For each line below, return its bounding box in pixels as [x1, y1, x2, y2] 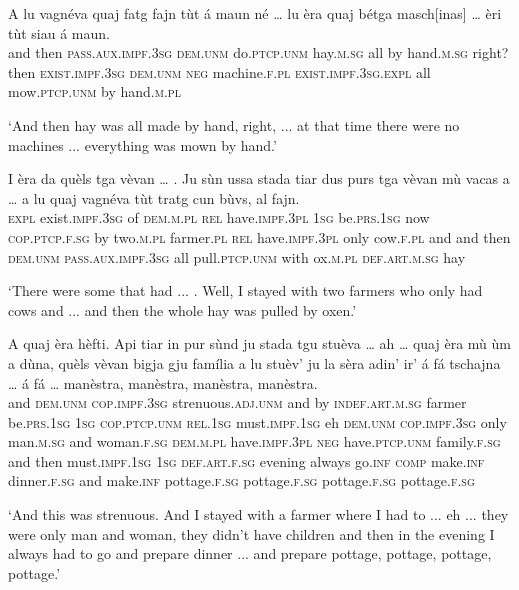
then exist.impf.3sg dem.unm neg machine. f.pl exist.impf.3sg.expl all [8, 61, 431, 82]
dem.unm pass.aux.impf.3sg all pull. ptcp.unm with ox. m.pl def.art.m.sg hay [8, 246, 466, 267]
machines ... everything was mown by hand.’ [8, 134, 277, 155]
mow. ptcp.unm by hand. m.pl [8, 81, 181, 102]
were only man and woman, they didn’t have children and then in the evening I [8, 523, 495, 544]
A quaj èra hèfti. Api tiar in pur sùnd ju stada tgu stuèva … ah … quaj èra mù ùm [8, 333, 511, 354]
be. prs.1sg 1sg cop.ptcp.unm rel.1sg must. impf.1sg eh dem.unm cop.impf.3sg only [8, 411, 507, 432]
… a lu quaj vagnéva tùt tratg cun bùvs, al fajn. [8, 187, 300, 208]
